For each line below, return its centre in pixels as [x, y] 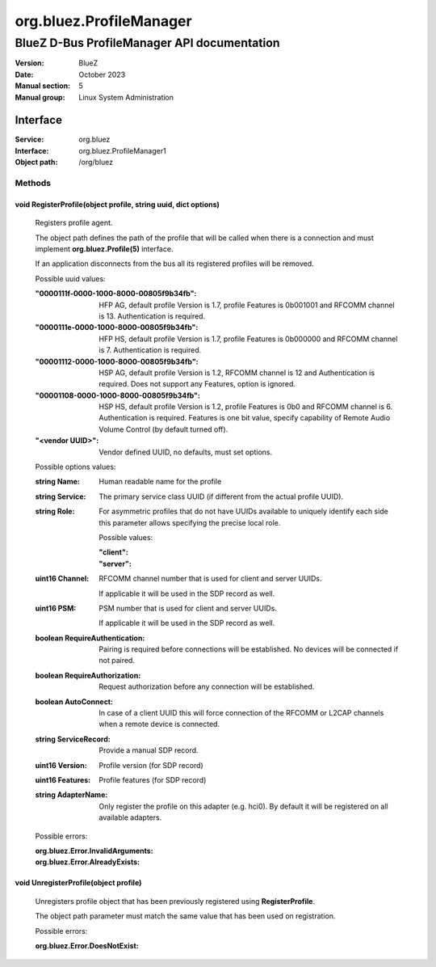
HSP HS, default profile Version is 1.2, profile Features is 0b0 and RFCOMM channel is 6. [246, 407]
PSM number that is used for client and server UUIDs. [188, 608]
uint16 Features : [63, 780]
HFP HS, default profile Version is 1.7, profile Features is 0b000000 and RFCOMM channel [248, 339]
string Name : [58, 482]
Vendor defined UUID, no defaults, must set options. [186, 452]
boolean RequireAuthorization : [88, 675]
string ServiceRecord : [73, 739]
